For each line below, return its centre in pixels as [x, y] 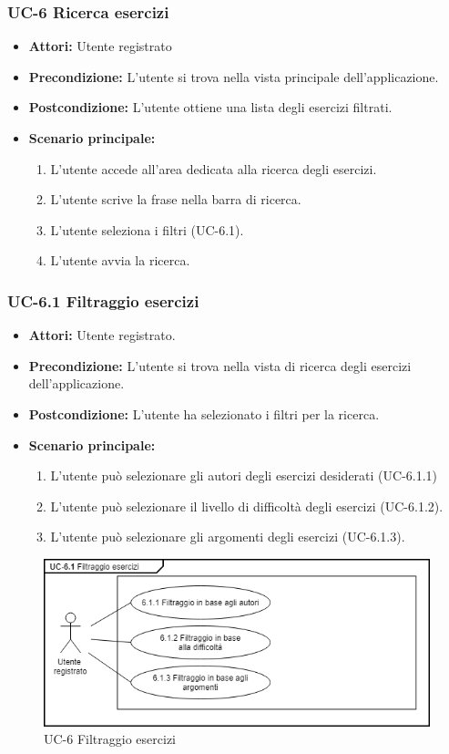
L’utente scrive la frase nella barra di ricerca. [176, 199]
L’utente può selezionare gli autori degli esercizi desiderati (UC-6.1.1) [244, 475]
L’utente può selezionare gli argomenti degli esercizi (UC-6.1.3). [228, 537]
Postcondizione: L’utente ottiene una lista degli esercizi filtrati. [210, 107]
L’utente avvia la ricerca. [120, 260]
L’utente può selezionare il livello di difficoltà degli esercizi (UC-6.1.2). [247, 506]
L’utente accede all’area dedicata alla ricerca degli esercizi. [214, 168]
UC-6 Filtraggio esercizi [110, 739]
